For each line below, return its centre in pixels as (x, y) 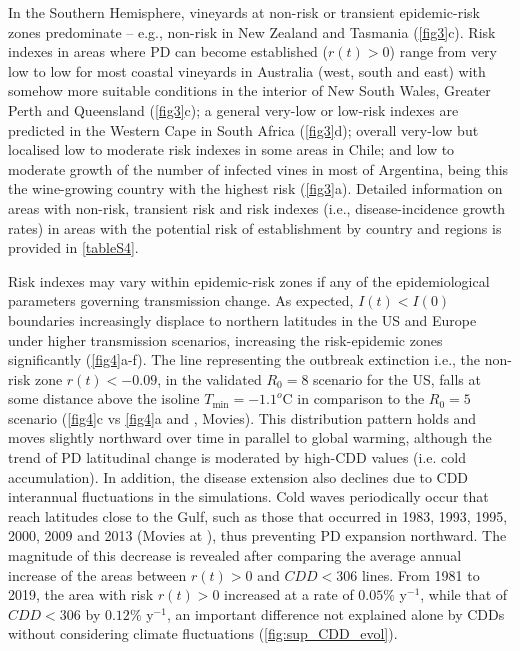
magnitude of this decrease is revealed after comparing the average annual (235, 555)
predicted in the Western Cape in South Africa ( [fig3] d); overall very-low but (243, 129)
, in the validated (209, 378)
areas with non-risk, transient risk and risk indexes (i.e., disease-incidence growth (257, 207)
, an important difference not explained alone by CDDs (335, 613)
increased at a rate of (289, 594)
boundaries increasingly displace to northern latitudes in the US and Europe (242, 319)
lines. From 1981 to (420, 574)
